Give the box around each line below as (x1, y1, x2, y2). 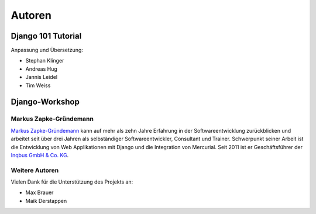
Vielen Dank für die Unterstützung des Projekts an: (11, 178, 133, 185)
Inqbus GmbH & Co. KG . (11, 151, 69, 158)
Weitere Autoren (11, 166, 59, 174)
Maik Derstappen (25, 197, 67, 204)
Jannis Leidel (25, 74, 58, 81)
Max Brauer (25, 189, 54, 196)
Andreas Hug (25, 65, 58, 73)
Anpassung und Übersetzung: (11, 47, 83, 54)
